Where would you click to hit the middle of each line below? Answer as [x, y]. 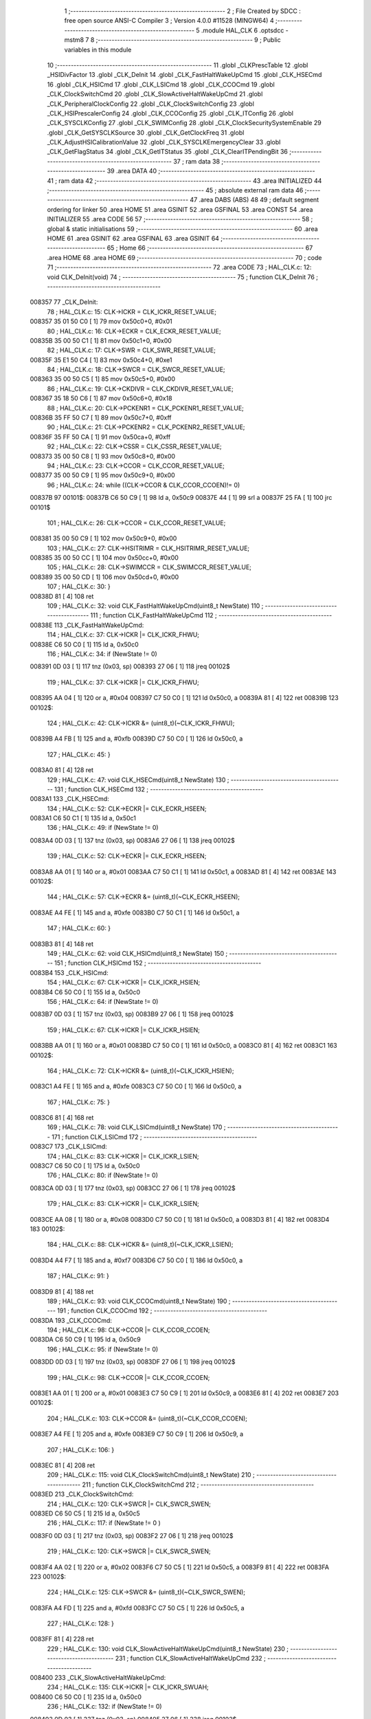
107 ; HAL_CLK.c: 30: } [79, 587]
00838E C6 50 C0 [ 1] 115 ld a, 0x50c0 [84, 644]
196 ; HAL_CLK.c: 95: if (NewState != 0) [103, 1349]
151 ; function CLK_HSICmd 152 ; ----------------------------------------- [158, 963]
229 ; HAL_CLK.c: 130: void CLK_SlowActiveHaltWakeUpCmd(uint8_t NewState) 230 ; [168, 1649]
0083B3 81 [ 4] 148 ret [62, 944]
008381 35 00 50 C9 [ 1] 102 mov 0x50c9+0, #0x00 [103, 538]
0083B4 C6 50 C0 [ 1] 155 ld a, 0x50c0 [85, 992]
